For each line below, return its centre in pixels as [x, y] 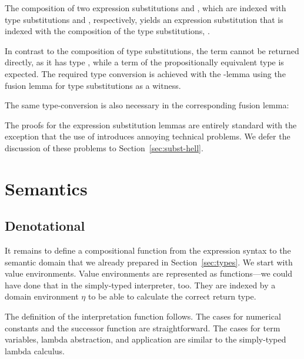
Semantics [46, 188]
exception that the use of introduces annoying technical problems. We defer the [148, 136]
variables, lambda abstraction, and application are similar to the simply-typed [146, 339]
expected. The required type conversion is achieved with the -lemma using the [145, 73]
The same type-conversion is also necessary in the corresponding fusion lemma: [147, 105]
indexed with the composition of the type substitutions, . [107, 31]
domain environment [42, 296]
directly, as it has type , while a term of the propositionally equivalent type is [144, 62]
